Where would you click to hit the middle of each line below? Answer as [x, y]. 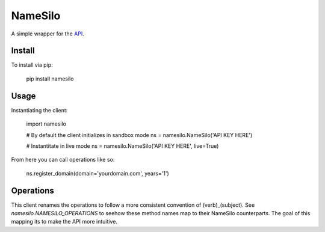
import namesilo [46, 124]
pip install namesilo [50, 79]
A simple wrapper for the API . [48, 34]
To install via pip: [32, 65]
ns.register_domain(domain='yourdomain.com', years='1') [98, 173]
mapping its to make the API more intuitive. [64, 222]
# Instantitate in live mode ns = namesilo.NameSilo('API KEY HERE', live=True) [122, 146]
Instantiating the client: [39, 110]
